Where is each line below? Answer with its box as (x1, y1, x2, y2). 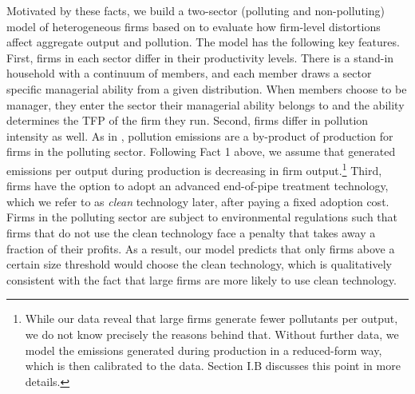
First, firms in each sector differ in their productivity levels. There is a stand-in (6, 49, 394, 66)
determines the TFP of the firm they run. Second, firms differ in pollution (6, 112, 369, 129)
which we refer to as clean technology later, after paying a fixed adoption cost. (6, 193, 389, 209)
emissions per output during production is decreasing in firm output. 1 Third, (6, 159, 382, 178)
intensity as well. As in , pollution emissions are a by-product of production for (6, 127, 393, 144)
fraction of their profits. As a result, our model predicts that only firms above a (6, 240, 395, 257)
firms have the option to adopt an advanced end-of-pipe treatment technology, (6, 177, 389, 194)
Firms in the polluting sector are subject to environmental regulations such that (6, 209, 398, 225)
